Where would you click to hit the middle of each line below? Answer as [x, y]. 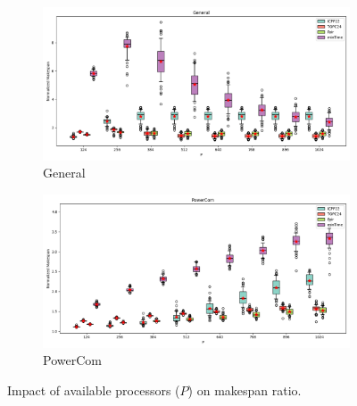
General [64, 173]
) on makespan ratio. [245, 389]
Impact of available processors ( [94, 389]
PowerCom [72, 360]
